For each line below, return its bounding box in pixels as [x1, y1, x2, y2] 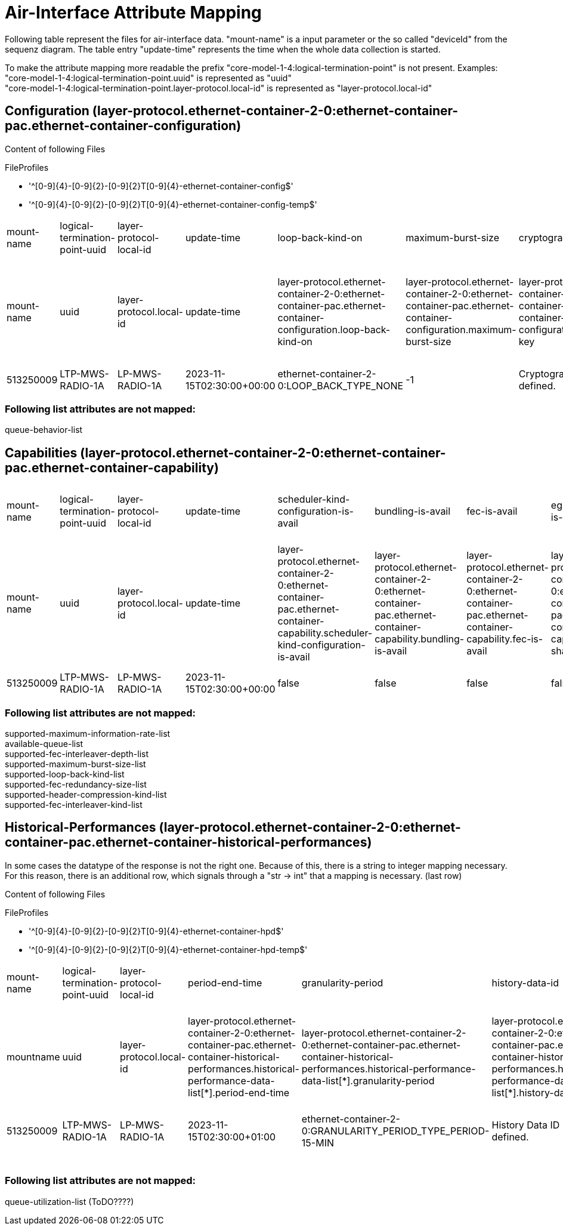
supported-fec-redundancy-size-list [5, 779, 147, 789]
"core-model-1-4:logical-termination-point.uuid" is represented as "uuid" [5, 72, 292, 83]
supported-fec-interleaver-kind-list [5, 799, 143, 810]
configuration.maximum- [406, 323, 516, 336]
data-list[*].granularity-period [301, 1074, 435, 1087]
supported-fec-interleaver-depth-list [5, 748, 149, 759]
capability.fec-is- [466, 633, 543, 645]
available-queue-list [5, 738, 83, 749]
